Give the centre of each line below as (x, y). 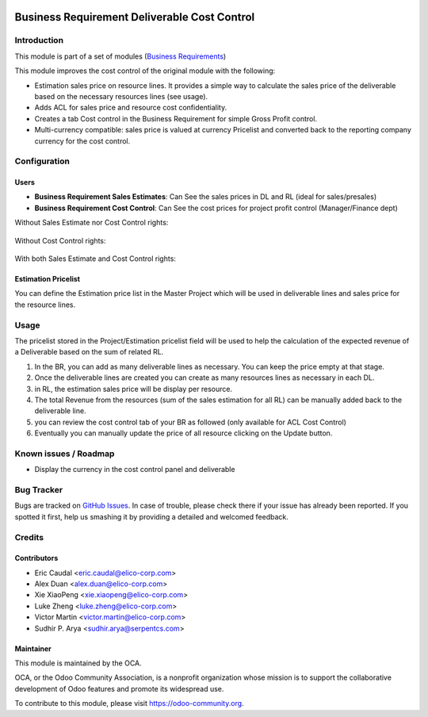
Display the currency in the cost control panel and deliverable (135, 470)
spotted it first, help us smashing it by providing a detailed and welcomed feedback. (151, 516)
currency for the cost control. (82, 141)
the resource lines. (45, 305)
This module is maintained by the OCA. (78, 663)
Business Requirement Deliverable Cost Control (135, 17)
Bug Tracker (39, 489)
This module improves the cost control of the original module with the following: (145, 71)
